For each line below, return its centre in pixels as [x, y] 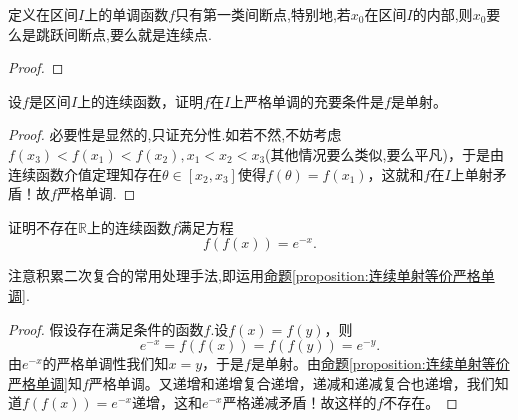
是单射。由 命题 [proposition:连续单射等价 [380, 363]
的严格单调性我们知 [105, 363]
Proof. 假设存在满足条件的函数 [106, 328]
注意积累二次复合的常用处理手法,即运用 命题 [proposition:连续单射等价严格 [244, 275]
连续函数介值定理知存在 [85, 173]
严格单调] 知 [45, 382]
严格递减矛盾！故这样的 [299, 402]
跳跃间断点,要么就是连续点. [123, 33]
